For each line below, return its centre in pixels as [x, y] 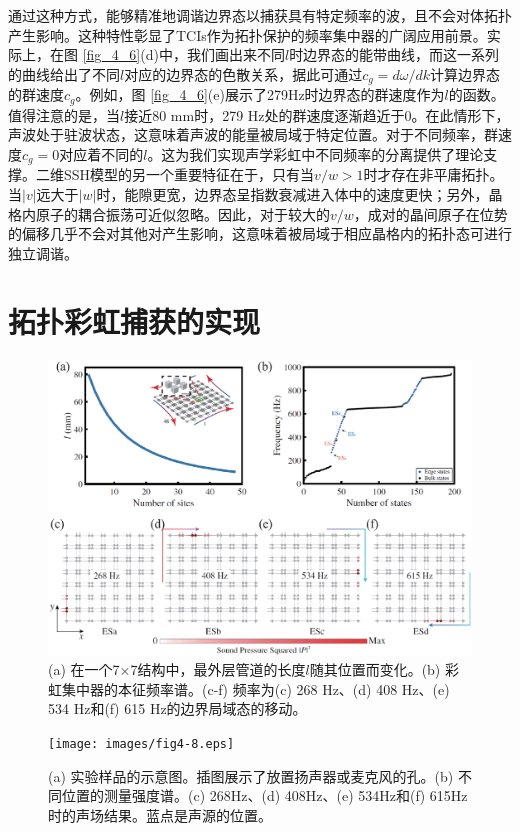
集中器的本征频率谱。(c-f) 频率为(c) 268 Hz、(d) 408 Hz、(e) [255, 688]
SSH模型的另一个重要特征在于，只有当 [189, 174]
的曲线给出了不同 [64, 73]
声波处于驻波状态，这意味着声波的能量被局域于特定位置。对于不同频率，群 [253, 134]
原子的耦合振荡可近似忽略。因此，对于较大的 [182, 213]
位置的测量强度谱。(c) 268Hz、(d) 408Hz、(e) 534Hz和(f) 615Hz [264, 795]
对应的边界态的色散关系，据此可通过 [243, 73]
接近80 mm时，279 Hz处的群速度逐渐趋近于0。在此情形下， [317, 114]
